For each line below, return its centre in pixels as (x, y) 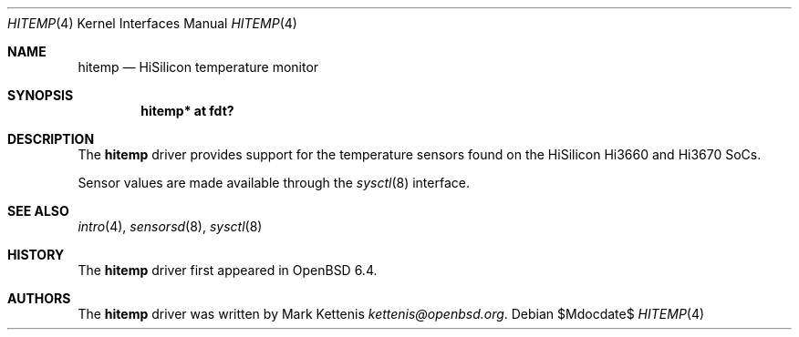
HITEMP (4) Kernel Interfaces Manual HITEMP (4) (152, 23)
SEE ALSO (38, 211)
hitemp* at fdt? (187, 111)
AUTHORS (39, 298)
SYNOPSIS (41, 95)
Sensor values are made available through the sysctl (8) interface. (274, 183)
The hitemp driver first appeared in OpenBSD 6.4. (228, 270)
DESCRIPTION (51, 139)
